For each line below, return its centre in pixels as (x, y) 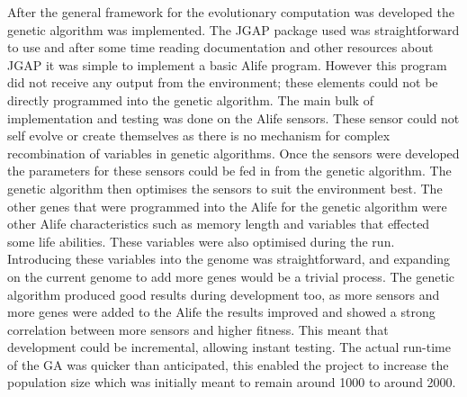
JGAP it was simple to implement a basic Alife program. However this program (227, 64)
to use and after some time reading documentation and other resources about (220, 47)
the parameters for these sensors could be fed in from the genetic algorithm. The (229, 171)
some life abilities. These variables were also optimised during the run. (201, 241)
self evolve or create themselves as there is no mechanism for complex (199, 135)
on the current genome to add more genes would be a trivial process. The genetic (231, 276)
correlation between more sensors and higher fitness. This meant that (198, 329)
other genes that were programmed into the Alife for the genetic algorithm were (227, 206)
